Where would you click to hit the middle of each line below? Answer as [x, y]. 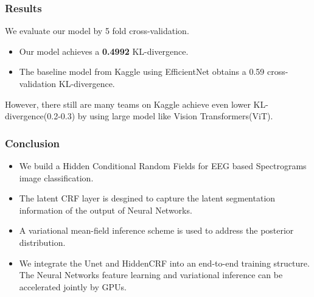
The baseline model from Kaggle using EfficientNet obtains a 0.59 [142, 72]
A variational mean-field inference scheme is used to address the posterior [156, 230]
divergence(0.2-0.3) [40, 116]
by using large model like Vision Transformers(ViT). [175, 116]
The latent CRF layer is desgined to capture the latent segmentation [147, 198]
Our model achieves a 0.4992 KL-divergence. [104, 51]
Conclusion [32, 143]
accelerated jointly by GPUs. [73, 286]
